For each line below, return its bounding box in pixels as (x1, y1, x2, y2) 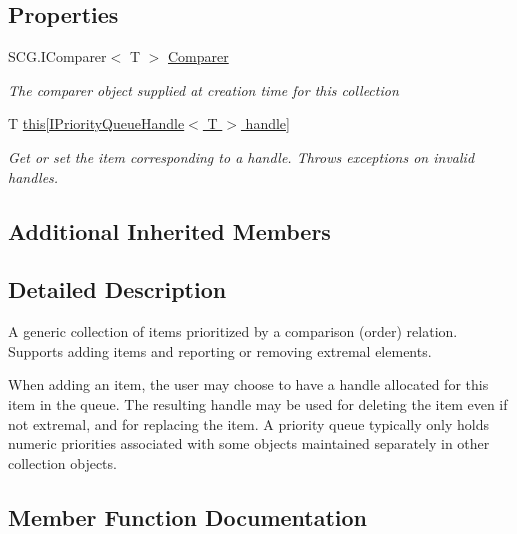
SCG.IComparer (8, 46, 107, 67)
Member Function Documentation (8, 501, 368, 532)
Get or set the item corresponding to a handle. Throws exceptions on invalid (8, 146, 475, 167)
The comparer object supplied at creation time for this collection (8, 79, 399, 100)
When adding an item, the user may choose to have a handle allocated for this (8, 374, 489, 395)
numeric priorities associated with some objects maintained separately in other (8, 433, 490, 454)
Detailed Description (8, 274, 227, 305)
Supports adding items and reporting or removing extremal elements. (8, 340, 432, 361)
